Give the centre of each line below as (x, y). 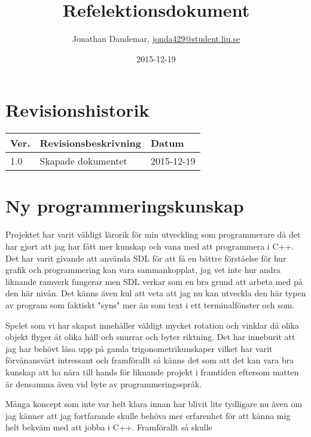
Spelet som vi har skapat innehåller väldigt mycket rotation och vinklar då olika (153, 325)
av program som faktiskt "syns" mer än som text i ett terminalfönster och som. (150, 304)
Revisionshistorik (77, 110)
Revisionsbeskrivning (90, 143)
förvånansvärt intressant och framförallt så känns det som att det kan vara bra (150, 360)
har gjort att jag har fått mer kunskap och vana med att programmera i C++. (150, 246)
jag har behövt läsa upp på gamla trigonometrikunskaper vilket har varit (139, 348)
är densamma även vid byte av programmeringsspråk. (104, 383)
